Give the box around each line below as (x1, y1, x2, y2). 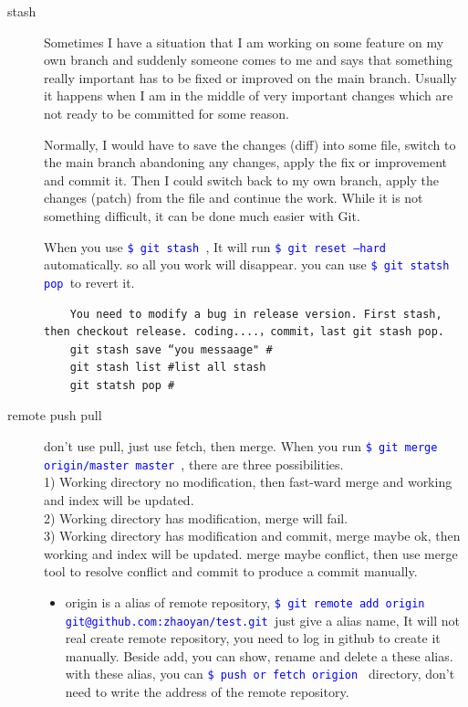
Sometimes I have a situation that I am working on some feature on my (44, 32, 444, 51)
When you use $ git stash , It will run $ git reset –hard (44, 237, 386, 256)
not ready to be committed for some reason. (44, 103, 289, 122)
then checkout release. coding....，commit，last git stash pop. (44, 325, 444, 339)
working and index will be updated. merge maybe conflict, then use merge (44, 543, 458, 563)
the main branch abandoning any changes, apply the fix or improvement (44, 153, 448, 172)
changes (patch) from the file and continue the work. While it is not (44, 188, 423, 207)
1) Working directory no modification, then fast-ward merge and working (44, 472, 452, 491)
